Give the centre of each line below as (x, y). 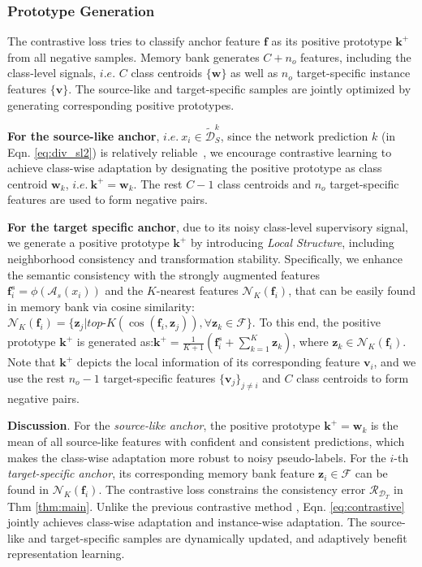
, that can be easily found (352, 290)
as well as (254, 73)
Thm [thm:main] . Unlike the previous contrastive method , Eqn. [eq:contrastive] (206, 506)
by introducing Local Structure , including (292, 242)
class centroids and (265, 183)
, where (310, 342)
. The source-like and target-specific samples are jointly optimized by (240, 89)
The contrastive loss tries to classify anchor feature (134, 41)
